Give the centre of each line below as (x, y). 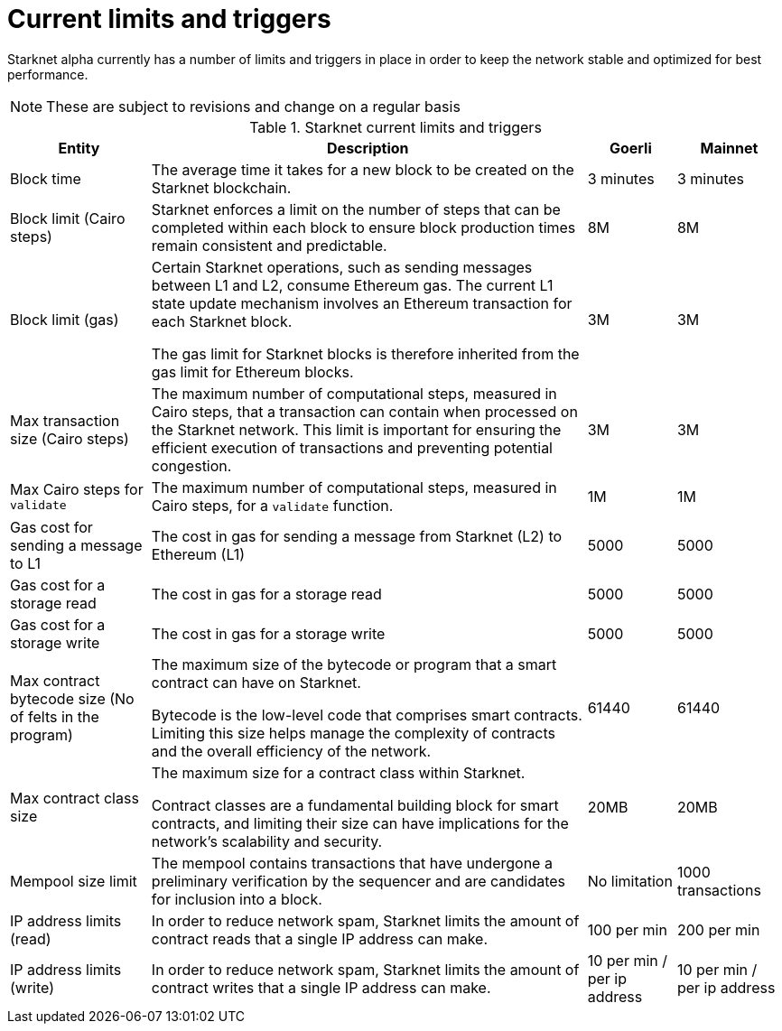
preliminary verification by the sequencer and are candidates (358, 881)
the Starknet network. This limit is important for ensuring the (356, 429)
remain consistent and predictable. (269, 245)
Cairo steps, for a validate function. (272, 505)
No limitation (630, 881)
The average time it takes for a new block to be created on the (363, 169)
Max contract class (74, 798)
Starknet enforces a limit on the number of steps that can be (356, 209)
